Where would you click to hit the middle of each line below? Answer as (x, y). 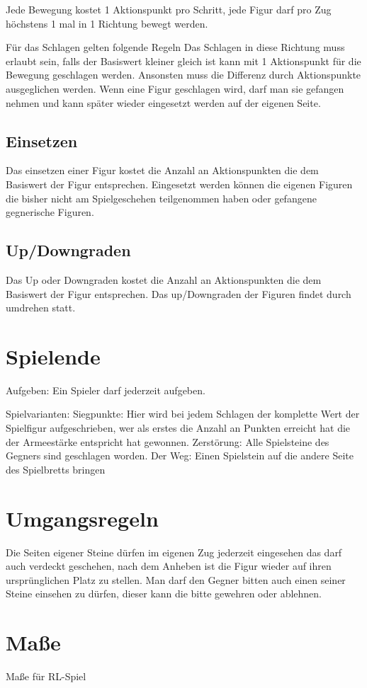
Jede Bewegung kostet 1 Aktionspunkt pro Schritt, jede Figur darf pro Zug (169, 9)
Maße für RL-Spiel (46, 676)
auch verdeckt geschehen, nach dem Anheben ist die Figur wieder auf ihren (169, 566)
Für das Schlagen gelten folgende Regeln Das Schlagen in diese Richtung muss (175, 47)
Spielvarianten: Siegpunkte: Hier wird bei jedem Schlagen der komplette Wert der (183, 414)
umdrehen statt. (41, 308)
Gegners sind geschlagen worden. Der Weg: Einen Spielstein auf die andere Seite (180, 455)
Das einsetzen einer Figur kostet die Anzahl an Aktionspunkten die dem (162, 170)
